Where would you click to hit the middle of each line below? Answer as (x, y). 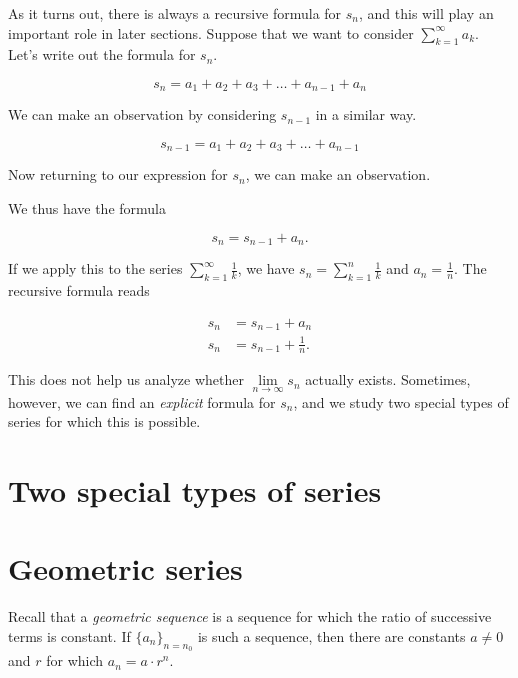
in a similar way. (366, 114)
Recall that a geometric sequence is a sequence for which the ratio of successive (250, 616)
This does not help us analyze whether (126, 379)
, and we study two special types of (401, 401)
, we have (266, 268)
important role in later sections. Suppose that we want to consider (211, 32)
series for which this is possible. (104, 421)
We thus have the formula (87, 208)
